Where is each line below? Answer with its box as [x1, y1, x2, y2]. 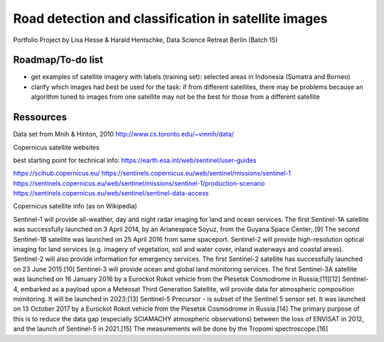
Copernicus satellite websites [13, 143, 100, 151]
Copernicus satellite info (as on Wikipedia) [13, 202, 138, 210]
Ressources [13, 111, 68, 124]
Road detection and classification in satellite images [13, 11, 328, 26]
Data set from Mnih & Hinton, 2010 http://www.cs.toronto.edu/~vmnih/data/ [13, 130, 235, 139]
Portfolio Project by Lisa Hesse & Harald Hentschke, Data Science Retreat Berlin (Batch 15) [13, 36, 278, 44]
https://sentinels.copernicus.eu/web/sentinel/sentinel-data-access [13, 189, 209, 198]
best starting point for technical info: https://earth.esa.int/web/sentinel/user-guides [13, 156, 257, 164]
